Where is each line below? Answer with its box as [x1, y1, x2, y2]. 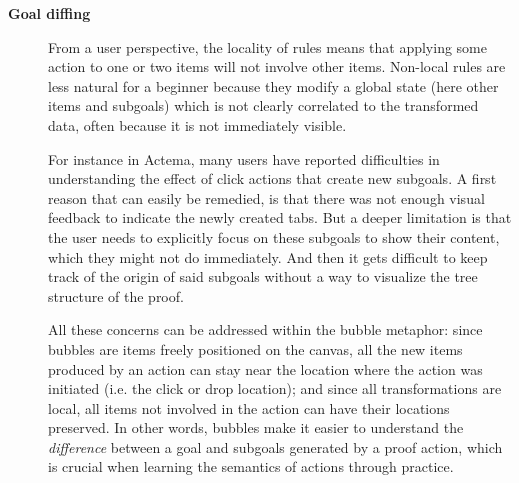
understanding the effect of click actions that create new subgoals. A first [48, 168, 497, 189]
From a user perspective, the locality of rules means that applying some [48, 36, 487, 57]
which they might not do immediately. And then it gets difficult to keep [48, 246, 488, 267]
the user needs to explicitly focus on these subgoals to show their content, [48, 226, 500, 247]
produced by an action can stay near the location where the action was [48, 358, 483, 379]
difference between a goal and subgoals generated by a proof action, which [48, 436, 503, 457]
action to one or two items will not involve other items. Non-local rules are [48, 56, 506, 77]
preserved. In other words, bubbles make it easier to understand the [48, 417, 464, 438]
